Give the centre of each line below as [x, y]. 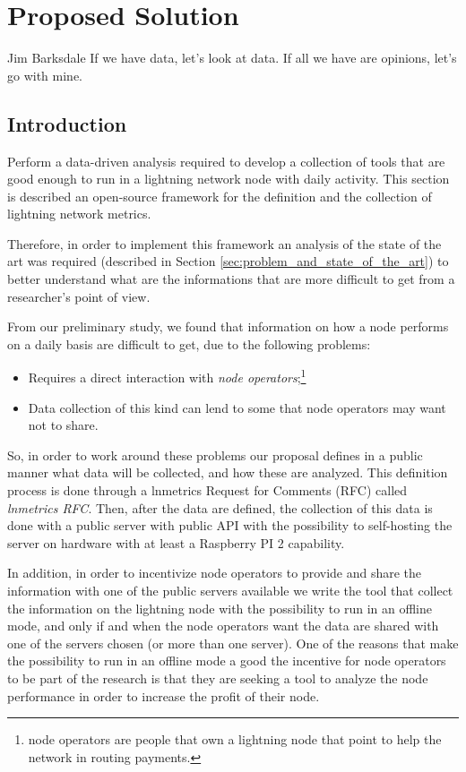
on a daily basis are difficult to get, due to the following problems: [189, 343]
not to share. [63, 425]
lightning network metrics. [79, 214]
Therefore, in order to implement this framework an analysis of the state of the [224, 243]
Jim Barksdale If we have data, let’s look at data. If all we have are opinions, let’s [232, 58]
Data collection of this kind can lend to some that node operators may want [237, 407]
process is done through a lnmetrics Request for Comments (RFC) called [207, 490]
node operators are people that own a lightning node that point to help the [235, 739]
